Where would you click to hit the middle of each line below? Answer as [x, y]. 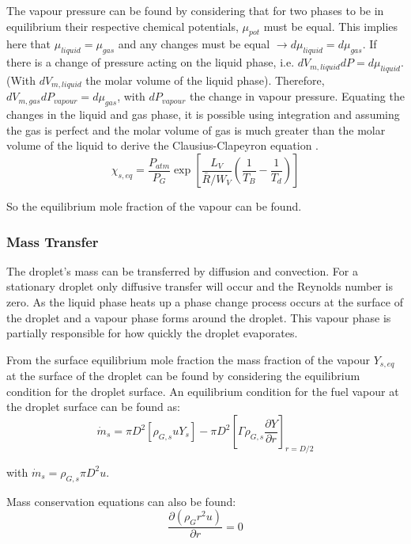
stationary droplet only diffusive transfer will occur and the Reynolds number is [200, 286]
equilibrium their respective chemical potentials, [123, 26]
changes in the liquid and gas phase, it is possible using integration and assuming [203, 114]
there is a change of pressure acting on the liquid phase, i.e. [151, 62]
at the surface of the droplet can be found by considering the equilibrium [183, 376]
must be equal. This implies [331, 26]
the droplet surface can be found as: [93, 407]
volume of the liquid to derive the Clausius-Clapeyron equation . [162, 145]
